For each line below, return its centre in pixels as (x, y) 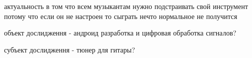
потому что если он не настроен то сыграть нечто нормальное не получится (121, 16)
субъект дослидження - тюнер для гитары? (70, 49)
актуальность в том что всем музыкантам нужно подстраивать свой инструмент (126, 6)
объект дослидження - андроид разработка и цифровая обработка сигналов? (120, 33)
